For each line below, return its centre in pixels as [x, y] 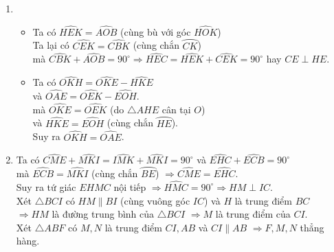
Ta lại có [51, 45]
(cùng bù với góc [156, 31]
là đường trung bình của [103, 214]
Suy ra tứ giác [46, 186]
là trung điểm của [253, 214]
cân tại [176, 109]
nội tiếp [130, 186]
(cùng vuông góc [155, 200]
